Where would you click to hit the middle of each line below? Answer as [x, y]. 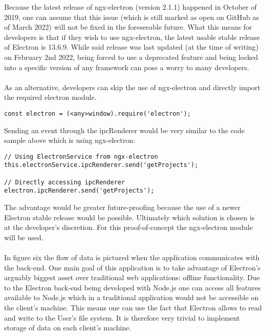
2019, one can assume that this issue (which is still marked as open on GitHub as [132, 17]
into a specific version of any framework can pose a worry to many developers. [127, 67]
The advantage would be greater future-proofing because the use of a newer [122, 207]
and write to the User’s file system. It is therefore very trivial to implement [122, 317]
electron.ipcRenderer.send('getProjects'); [79, 191]
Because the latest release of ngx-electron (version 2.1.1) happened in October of [130, 7]
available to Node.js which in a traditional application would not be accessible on [131, 297]
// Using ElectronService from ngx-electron [81, 156]
